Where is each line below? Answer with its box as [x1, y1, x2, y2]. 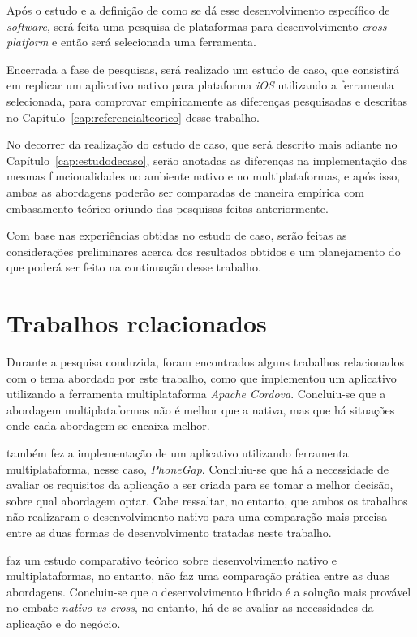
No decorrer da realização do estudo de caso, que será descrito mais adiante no [6, 136, 398, 153]
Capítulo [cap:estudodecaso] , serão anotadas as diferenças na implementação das [6, 151, 408, 168]
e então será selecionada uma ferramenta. [52, 33, 256, 50]
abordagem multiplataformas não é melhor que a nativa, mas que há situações [6, 401, 395, 418]
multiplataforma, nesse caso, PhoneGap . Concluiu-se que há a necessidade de [6, 460, 389, 477]
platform [6, 33, 49, 50]
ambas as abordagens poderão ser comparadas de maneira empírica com [6, 183, 364, 200]
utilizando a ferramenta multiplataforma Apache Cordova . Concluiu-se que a [6, 385, 386, 402]
